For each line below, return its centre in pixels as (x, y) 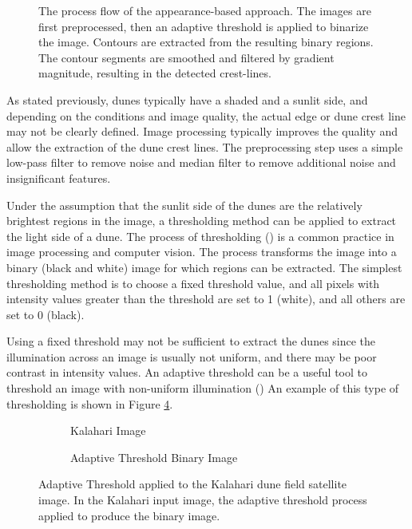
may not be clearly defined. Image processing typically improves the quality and (202, 131)
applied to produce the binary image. (129, 515)
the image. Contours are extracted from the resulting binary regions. (206, 42)
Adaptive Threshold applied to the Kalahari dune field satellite (193, 484)
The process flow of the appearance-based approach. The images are (205, 10)
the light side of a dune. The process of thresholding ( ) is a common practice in (200, 236)
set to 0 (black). (46, 314)
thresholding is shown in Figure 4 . (90, 403)
